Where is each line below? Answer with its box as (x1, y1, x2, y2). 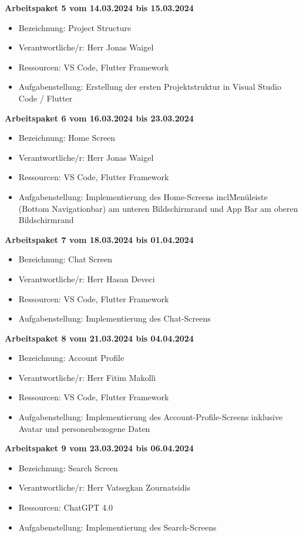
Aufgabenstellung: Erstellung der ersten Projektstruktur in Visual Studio (18, 80, 281, 93)
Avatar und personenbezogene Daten (18, 422, 150, 434)
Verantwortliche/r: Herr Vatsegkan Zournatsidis (18, 481, 190, 494)
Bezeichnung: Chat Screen (18, 253, 113, 265)
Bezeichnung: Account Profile (18, 352, 124, 364)
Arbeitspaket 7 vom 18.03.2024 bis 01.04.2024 (5, 233, 194, 245)
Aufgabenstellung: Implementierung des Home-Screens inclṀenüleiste (18, 190, 268, 202)
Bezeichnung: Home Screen (18, 131, 116, 144)
